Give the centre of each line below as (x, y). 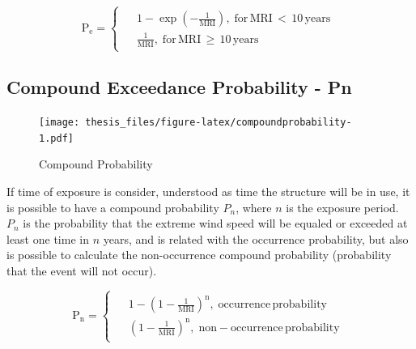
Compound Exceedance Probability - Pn (179, 87)
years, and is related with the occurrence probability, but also (256, 238)
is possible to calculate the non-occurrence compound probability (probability (199, 255)
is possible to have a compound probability (113, 207)
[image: (59, 123)
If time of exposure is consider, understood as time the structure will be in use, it (208, 192)
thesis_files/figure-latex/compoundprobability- (219, 123)
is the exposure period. (342, 207)
